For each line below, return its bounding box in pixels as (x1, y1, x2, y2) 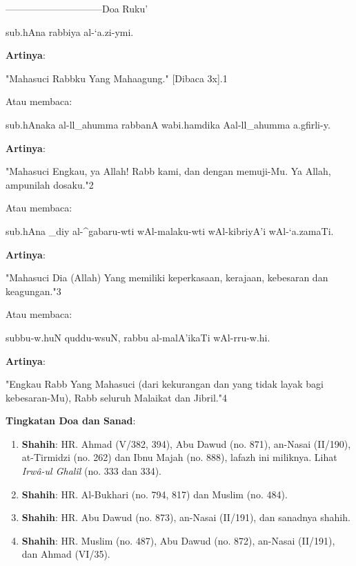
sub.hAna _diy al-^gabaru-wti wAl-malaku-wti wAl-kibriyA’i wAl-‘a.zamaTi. (6, 223, 334, 238)
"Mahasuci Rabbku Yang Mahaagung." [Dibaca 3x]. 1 (6, 70, 228, 85)
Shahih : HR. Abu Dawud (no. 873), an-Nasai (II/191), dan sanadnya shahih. (21, 510, 350, 525)
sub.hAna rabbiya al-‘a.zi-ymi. (6, 24, 134, 39)
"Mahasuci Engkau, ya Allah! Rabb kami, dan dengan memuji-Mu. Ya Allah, (6, 164, 331, 178)
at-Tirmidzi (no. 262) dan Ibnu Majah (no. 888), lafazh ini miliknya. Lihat (21, 450, 337, 464)
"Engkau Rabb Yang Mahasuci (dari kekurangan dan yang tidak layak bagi (6, 377, 324, 391)
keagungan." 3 (6, 283, 61, 298)
